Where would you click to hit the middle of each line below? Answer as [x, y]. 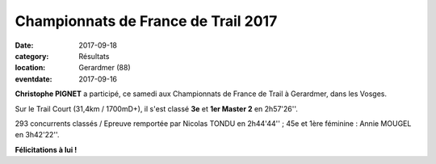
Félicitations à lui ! [46, 149]
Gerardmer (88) [105, 68]
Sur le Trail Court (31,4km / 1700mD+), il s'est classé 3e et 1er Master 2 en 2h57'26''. [157, 108]
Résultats [94, 56]
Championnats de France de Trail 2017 [146, 21]
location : [30, 68]
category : [32, 56]
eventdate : [34, 79]
